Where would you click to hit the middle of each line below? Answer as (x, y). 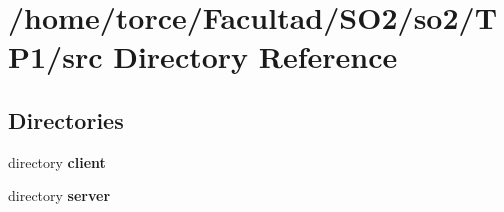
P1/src (55, 56)
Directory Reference (255, 56)
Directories (66, 119)
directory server (59, 195)
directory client (57, 161)
